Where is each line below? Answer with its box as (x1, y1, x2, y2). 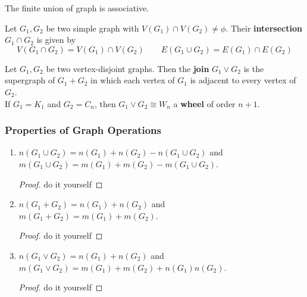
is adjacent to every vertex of (190, 74, 296, 86)
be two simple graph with (46, 21, 139, 34)
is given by (36, 33, 76, 46)
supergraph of (5, 74, 55, 86)
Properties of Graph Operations (5, 123, 161, 137)
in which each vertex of (90, 74, 175, 86)
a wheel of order (173, 97, 236, 110)
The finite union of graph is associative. (5, 2, 149, 14)
